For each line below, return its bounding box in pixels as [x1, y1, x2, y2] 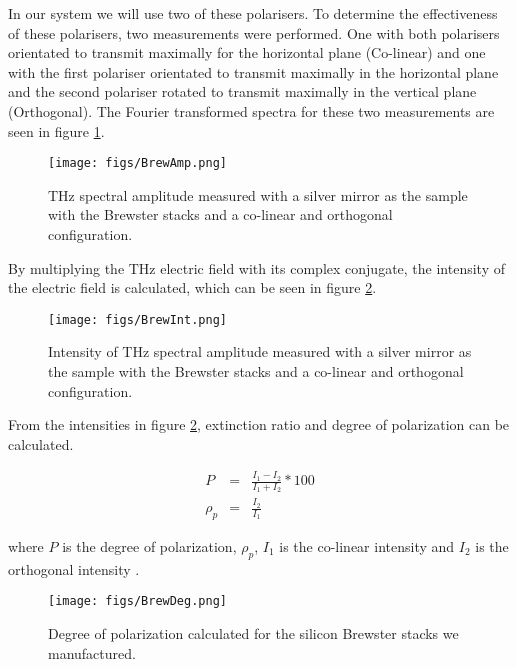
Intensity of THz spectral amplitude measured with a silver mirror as [48, 341, 472, 362]
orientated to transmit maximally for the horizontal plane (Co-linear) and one [8, 42, 486, 63]
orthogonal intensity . [8, 558, 140, 579]
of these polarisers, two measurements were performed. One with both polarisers [8, 22, 500, 43]
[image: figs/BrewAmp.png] [48, 156, 227, 171]
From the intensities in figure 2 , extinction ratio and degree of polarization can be [8, 414, 510, 435]
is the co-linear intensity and [279, 535, 455, 556]
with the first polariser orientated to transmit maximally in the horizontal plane [8, 61, 499, 82]
